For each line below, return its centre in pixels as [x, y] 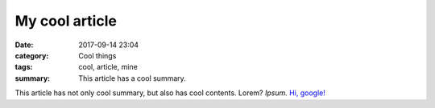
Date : [24, 45]
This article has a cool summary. [133, 78]
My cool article [66, 21]
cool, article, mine [108, 67]
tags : [24, 67]
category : [32, 55]
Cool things [97, 55]
